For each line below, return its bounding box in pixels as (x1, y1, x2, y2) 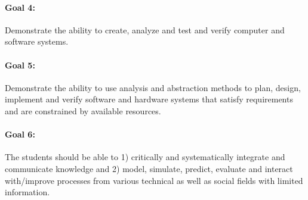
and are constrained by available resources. (5, 104, 161, 117)
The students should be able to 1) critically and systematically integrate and (5, 151, 285, 163)
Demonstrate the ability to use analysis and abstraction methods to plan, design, (5, 81, 301, 93)
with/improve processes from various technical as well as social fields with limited (5, 174, 303, 186)
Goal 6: (5, 128, 35, 140)
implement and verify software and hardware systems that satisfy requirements (5, 93, 293, 105)
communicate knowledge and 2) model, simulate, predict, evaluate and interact (5, 162, 293, 174)
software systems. (5, 35, 69, 48)
